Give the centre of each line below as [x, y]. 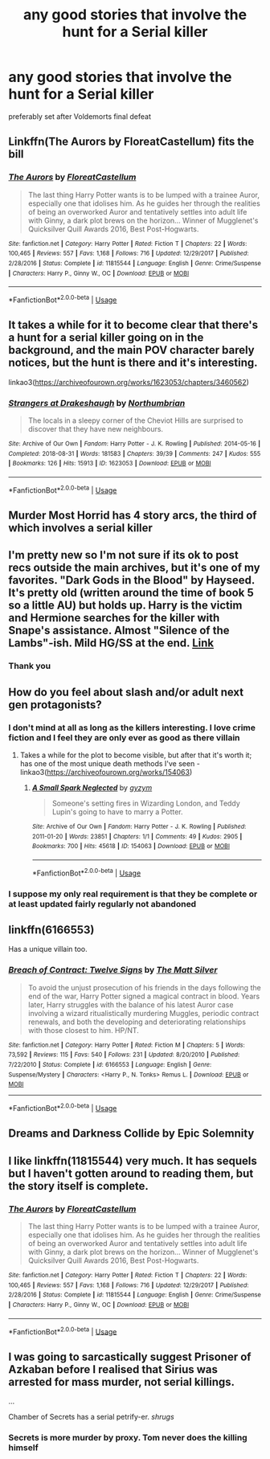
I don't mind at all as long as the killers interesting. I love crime [132, 727]
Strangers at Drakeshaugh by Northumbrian [97, 403]
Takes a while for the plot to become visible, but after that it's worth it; [136, 755]
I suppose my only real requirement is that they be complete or [133, 894]
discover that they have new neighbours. [95, 429]
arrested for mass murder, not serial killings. [122, 1381]
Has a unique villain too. [48, 949]
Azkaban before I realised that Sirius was [113, 1369]
